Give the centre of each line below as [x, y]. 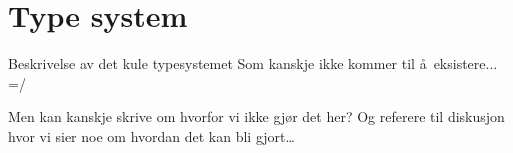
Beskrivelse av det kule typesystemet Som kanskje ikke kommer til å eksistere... [253, 63]
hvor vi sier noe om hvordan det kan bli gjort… [151, 135]
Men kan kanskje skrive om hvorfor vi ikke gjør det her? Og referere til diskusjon [256, 116]
